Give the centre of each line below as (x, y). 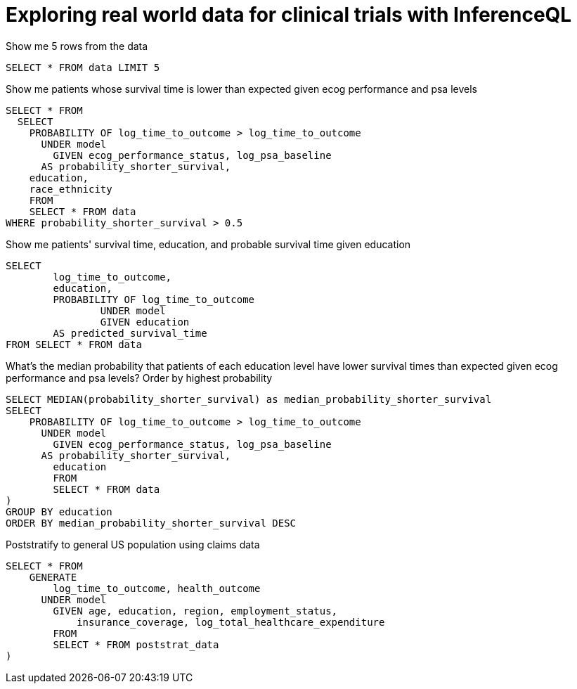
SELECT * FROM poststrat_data (136, 644)
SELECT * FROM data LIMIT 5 (83, 67)
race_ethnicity (71, 189)
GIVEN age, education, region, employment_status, (195, 611)
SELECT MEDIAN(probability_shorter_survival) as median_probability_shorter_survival (249, 399)
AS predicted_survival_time (130, 333)
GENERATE (53, 577)
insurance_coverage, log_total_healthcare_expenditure (231, 622)
